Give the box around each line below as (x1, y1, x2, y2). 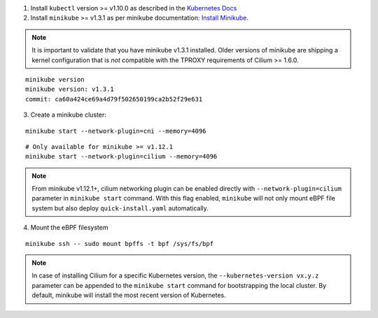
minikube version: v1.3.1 (25, 85, 115, 94)
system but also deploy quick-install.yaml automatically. (31, 203, 209, 212)
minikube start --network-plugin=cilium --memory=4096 (25, 152, 218, 161)
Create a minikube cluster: (30, 110, 106, 119)
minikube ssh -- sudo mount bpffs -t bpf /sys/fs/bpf (25, 240, 213, 247)
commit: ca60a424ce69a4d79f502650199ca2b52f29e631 (25, 95, 203, 103)
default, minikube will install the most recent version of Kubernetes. (31, 291, 227, 300)
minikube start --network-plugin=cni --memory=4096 (25, 127, 206, 135)
